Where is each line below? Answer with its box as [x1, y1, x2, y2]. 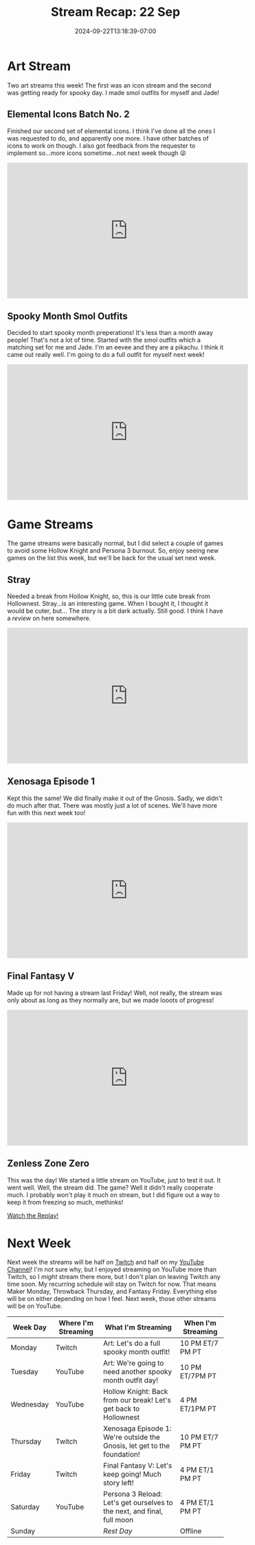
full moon [102, 1515, 134, 1525]
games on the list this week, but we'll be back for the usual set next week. [7, 554, 217, 562]
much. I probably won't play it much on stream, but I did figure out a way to [7, 1190, 220, 1199]
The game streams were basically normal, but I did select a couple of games [7, 539, 223, 548]
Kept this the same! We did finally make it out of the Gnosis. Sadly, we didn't [7, 794, 223, 802]
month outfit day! [102, 1375, 158, 1385]
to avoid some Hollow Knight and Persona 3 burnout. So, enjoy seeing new [7, 546, 219, 555]
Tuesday [10, 1367, 38, 1377]
